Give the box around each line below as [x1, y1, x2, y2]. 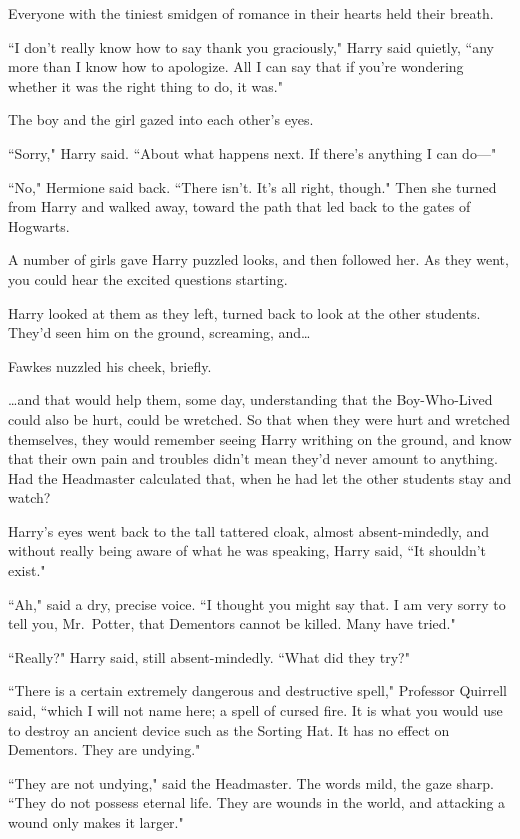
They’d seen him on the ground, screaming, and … [8, 322, 311, 343]
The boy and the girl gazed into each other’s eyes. [8, 109, 314, 130]
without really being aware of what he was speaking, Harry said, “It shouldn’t [8, 540, 487, 561]
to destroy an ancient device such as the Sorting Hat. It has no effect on [8, 719, 450, 740]
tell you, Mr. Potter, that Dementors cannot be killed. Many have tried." [8, 613, 456, 634]
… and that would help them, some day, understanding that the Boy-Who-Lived [8, 389, 493, 410]
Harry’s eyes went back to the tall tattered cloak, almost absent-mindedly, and [8, 520, 490, 541]
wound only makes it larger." [8, 812, 184, 832]
